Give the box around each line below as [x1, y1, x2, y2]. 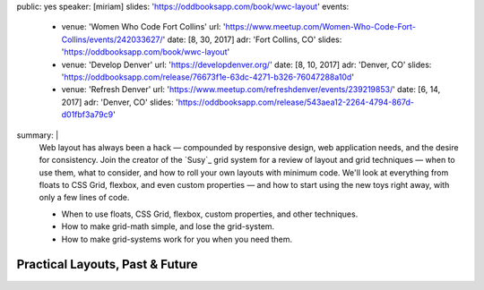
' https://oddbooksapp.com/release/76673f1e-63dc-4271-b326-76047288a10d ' [61, 72, 354, 82]
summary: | [16, 130, 59, 141]
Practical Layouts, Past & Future [16, 257, 198, 272]
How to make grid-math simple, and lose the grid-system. [61, 221, 275, 232]
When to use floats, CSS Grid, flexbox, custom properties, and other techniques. [61, 209, 359, 219]
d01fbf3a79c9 [61, 109, 114, 120]
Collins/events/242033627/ [61, 34, 163, 45]
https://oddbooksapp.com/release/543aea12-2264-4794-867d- [177, 97, 414, 107]
